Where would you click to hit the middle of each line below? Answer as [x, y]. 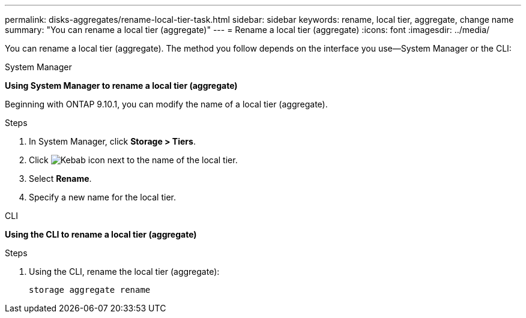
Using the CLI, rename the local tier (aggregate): [124, 271]
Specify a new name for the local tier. [102, 197]
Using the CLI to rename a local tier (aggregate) [101, 234]
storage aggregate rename [90, 290]
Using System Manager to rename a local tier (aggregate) [121, 85]
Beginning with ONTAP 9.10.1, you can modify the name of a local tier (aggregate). [166, 104]
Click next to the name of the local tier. [133, 160]
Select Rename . [60, 178]
